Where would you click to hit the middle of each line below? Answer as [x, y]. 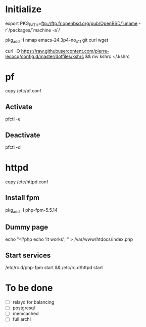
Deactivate [23, 135]
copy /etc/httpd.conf [27, 182]
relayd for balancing [33, 302]
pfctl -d [13, 147]
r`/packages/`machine [28, 30]
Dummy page [27, 227]
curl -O [13, 51]
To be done [29, 288]
